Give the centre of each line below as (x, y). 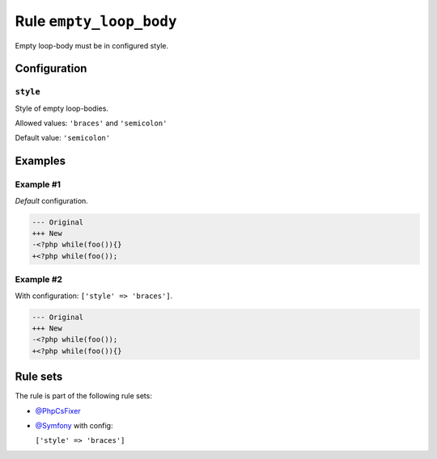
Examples (40, 161)
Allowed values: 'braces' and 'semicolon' (91, 123)
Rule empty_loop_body (96, 21)
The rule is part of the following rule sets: (84, 396)
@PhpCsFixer (58, 411)
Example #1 (38, 184)
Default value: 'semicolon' (63, 138)
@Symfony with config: (74, 425)
